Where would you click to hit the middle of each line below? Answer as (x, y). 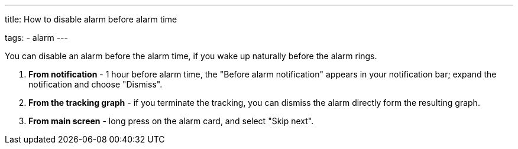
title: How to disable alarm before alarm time (91, 19)
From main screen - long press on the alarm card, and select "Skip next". (171, 121)
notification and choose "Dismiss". (95, 84)
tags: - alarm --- (36, 38)
